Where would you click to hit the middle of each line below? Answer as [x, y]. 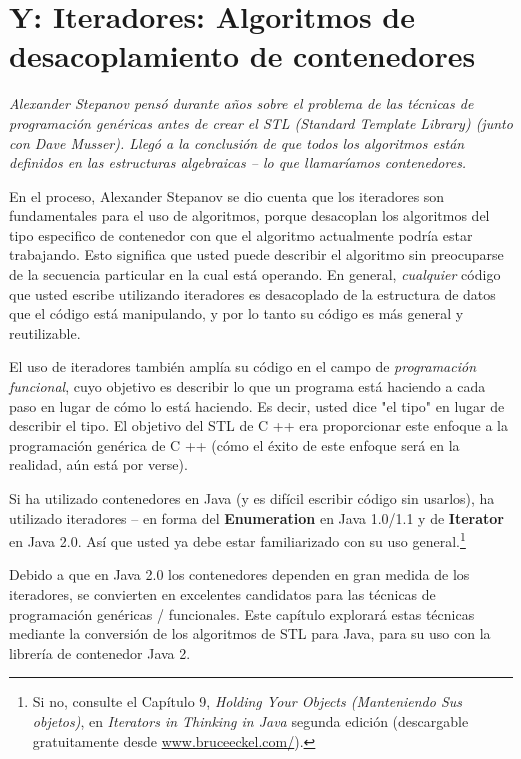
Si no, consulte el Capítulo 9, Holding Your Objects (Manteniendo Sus [247, 701]
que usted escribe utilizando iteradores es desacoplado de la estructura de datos [252, 293]
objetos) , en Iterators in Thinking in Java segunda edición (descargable [250, 721]
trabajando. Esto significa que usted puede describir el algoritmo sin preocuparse [256, 254]
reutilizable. [45, 332]
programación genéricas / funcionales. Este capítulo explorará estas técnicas [242, 613]
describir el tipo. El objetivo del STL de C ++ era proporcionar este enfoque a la [258, 425]
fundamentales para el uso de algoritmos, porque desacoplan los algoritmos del [249, 215]
